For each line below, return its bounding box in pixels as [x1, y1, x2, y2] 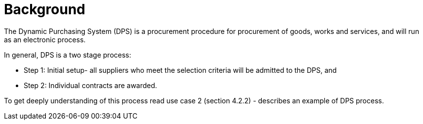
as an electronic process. [4, 35, 86, 44]
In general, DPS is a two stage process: [4, 50, 132, 59]
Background [4, 1, 85, 18]
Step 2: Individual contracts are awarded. [24, 81, 157, 90]
